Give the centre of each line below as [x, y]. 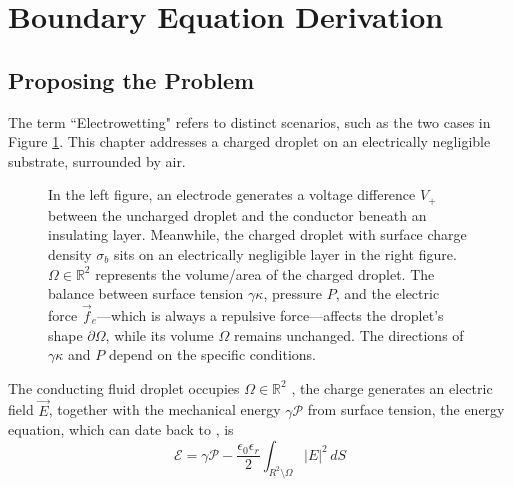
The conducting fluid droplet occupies [124, 387]
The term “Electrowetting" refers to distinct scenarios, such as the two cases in [249, 121]
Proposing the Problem [131, 79]
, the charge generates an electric [392, 387]
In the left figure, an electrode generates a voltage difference [232, 194]
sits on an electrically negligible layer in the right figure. [285, 254]
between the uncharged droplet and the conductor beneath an [237, 214]
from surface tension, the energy [406, 409]
